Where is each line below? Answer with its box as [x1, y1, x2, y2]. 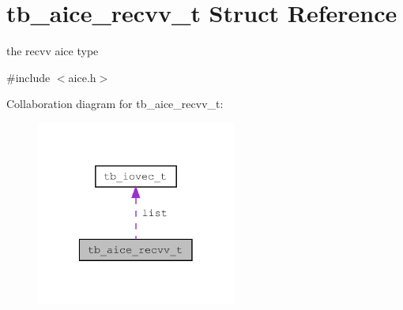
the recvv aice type [6, 43, 99, 59]
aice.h [68, 69, 96, 85]
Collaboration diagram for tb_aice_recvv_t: [6, 95, 224, 112]
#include [6, 69, 51, 85]
